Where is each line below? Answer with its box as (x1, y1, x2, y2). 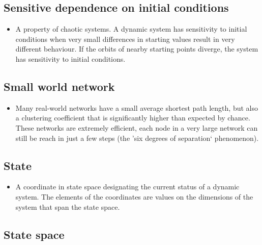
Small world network (4, 78, 115, 94)
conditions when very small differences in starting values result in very (15, 33, 235, 44)
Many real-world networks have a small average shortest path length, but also (15, 102, 258, 113)
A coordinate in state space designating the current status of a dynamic (15, 181, 240, 192)
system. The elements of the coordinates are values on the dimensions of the (15, 191, 253, 202)
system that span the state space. (15, 201, 120, 212)
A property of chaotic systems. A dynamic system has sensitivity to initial (15, 23, 247, 34)
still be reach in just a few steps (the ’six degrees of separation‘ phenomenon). (15, 132, 259, 143)
